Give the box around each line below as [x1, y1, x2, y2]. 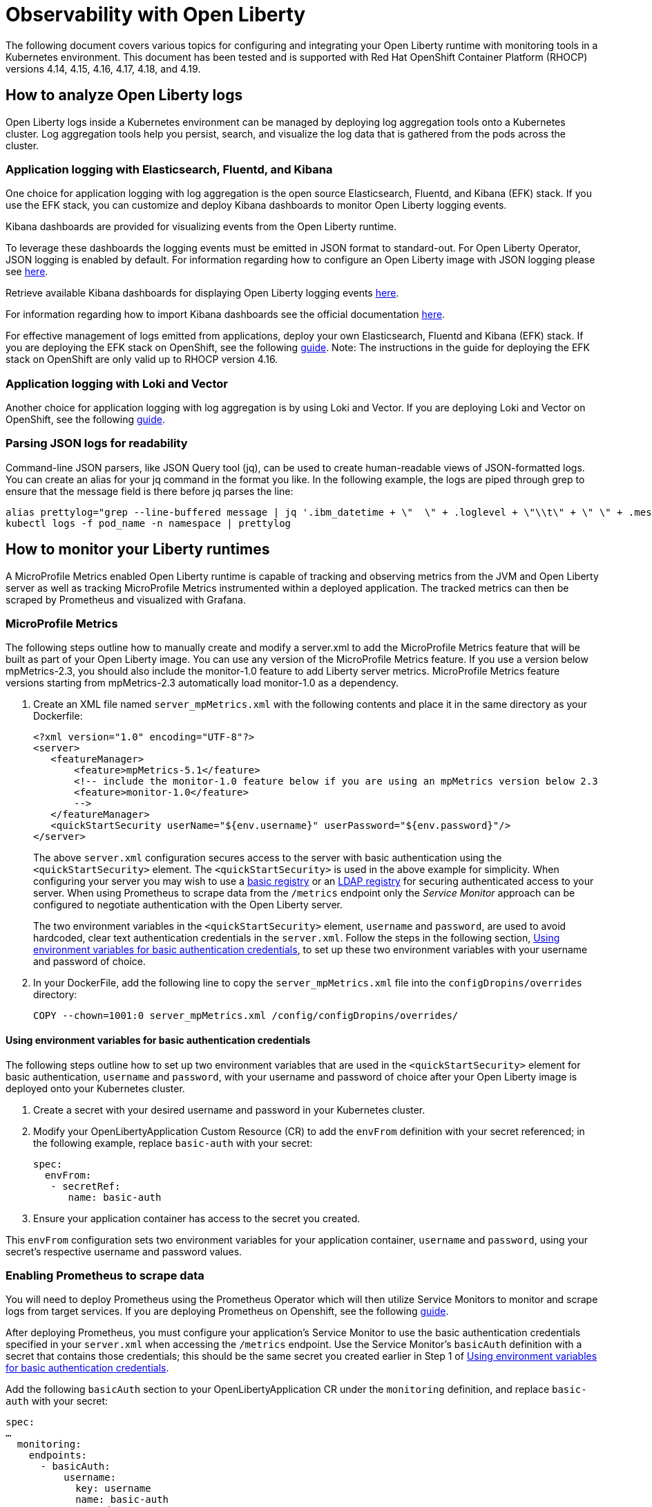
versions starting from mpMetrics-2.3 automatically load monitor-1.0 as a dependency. [6, 677, 399, 689]
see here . [6, 265, 48, 278]
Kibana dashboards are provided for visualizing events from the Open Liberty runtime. [6, 221, 397, 233]
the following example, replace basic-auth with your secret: [33, 1136, 313, 1149]
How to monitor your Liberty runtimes [6, 541, 270, 559]
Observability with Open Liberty [6, 3, 306, 26]
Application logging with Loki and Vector [6, 376, 228, 391]
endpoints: [28, 1450, 88, 1461]
